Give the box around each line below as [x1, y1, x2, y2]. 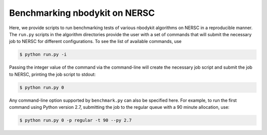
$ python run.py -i [19, 52, 67, 57]
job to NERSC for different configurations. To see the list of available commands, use [9, 39, 182, 45]
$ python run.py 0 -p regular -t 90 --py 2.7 [19, 118, 132, 123]
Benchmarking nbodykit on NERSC [9, 7, 155, 18]
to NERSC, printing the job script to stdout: [9, 71, 96, 77]
